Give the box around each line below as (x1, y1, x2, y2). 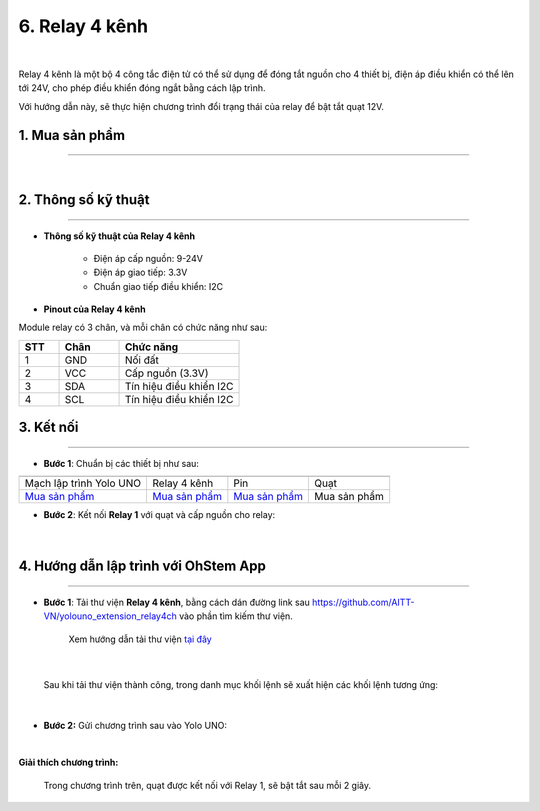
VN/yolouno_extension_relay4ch (43, 610, 177, 622)
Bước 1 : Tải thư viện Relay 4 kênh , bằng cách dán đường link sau (43, 596, 310, 609)
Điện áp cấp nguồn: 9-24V (93, 252, 204, 264)
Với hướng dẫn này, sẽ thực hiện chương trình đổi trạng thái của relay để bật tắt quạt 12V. (18, 100, 385, 112)
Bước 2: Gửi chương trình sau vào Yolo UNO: (43, 720, 227, 732)
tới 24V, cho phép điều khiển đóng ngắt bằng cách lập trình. (18, 82, 266, 94)
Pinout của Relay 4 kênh (43, 303, 146, 315)
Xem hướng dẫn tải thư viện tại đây (68, 633, 212, 645)
